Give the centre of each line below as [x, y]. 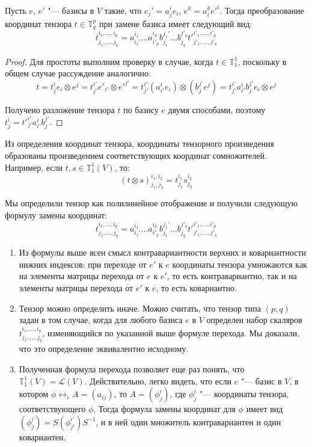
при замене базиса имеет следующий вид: [176, 23]
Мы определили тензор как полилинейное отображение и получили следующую [151, 203]
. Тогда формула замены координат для [164, 409]
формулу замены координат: [56, 215]
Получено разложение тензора [60, 109]
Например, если [34, 167]
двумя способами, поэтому [217, 109]
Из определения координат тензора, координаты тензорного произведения [139, 143]
